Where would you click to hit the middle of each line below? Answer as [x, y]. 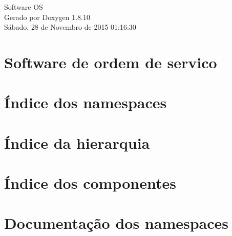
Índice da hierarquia [77, 142]
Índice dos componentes [90, 183]
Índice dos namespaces [86, 102]
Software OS [24, 7]
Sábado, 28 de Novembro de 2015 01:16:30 [70, 27]
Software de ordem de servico [111, 62]
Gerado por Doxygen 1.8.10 [47, 17]
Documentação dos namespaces [117, 223]
